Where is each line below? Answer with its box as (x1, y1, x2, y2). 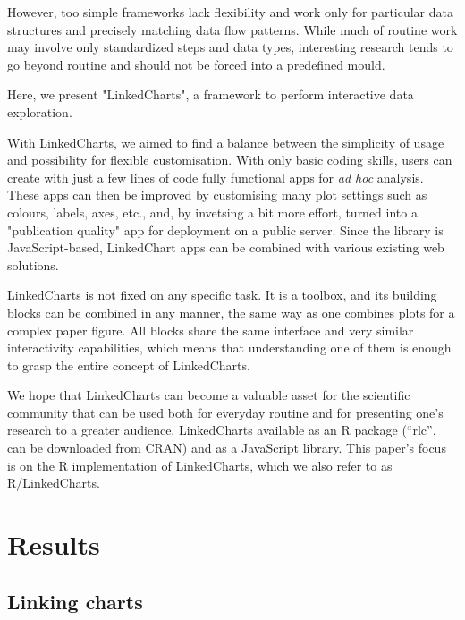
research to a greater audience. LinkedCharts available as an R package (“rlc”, (7, 420, 436, 439)
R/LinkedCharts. (7, 473, 100, 492)
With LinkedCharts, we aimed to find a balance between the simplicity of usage (7, 132, 444, 151)
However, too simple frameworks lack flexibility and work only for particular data (7, 3, 453, 21)
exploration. (7, 102, 72, 121)
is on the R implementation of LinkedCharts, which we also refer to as (7, 455, 393, 474)
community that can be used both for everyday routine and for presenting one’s (7, 403, 444, 421)
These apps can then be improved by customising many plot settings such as (7, 185, 427, 204)
